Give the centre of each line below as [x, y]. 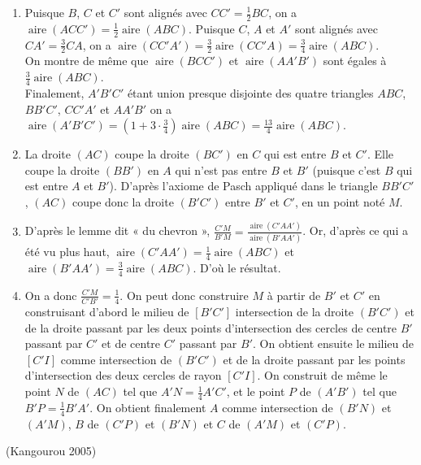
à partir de [294, 295]
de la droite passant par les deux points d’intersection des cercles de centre [211, 327]
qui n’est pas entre [221, 169]
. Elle [380, 154]
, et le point [256, 391]
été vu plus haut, [67, 252]
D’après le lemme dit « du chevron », [117, 230]
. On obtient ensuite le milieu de [334, 343]
